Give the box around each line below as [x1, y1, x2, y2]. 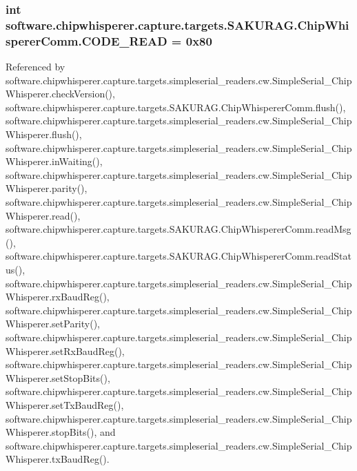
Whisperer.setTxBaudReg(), [6, 397, 124, 412]
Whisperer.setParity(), [6, 316, 100, 331]
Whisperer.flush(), [6, 127, 82, 142]
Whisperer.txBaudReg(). [6, 452, 110, 466]
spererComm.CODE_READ [6, 32, 167, 49]
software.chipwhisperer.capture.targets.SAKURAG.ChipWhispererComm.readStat [6, 249, 351, 263]
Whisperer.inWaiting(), [6, 154, 103, 169]
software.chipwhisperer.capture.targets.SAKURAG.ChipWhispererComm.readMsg [6, 222, 351, 236]
